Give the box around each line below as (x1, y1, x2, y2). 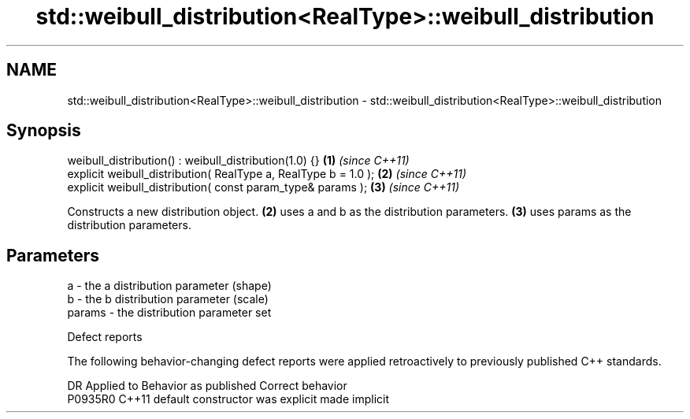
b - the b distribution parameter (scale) (67, 292, 269, 306)
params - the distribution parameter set (67, 306, 272, 320)
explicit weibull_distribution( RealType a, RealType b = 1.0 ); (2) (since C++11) (67, 167, 466, 181)
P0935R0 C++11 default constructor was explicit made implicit (67, 392, 390, 406)
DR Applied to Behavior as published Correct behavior (67, 379, 347, 393)
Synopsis (6, 121, 81, 141)
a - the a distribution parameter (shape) (67, 279, 272, 293)
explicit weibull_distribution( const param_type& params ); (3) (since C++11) (67, 180, 460, 195)
